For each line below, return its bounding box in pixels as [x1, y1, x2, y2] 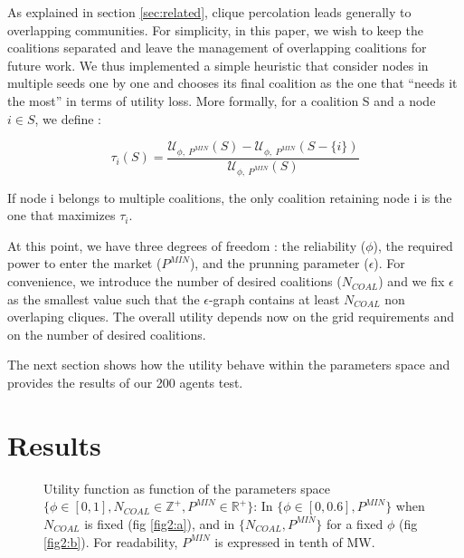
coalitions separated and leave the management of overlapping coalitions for [7, 38, 427, 57]
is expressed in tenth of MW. [214, 532, 375, 551]
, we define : [34, 109, 102, 128]
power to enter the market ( [7, 254, 162, 273]
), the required [373, 236, 453, 255]
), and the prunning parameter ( [189, 254, 369, 273]
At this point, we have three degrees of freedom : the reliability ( [7, 236, 366, 255]
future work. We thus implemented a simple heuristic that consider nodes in [7, 55, 429, 74]
